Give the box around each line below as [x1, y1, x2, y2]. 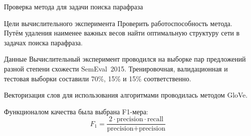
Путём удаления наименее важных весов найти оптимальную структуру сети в [4, 28, 240, 38]
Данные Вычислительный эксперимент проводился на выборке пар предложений [4, 54, 246, 64]
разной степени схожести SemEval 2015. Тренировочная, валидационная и [4, 63, 228, 73]
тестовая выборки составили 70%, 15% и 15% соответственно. [4, 73, 191, 83]
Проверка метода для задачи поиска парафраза [4, 1, 143, 11]
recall [147, 116, 163, 123]
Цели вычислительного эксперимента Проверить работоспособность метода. [4, 18, 232, 28]
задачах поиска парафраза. [4, 37, 83, 47]
